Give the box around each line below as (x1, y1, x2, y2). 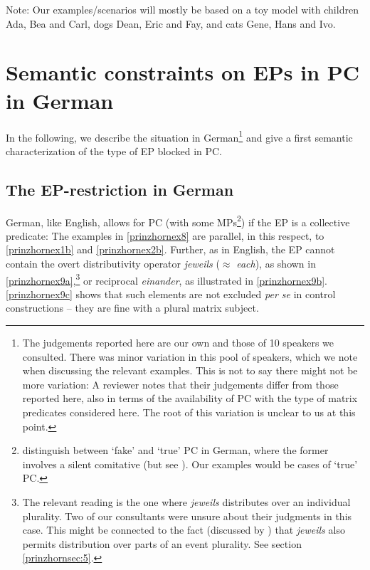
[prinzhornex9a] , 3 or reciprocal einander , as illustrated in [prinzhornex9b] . (6, 270, 327, 287)
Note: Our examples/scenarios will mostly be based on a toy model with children (6, 2, 359, 16)
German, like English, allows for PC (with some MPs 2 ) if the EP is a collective (6, 212, 350, 229)
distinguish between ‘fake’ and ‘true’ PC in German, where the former (22, 443, 329, 458)
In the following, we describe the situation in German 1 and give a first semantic (6, 127, 353, 144)
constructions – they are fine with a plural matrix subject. (6, 300, 259, 315)
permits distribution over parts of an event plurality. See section (22, 536, 302, 551)
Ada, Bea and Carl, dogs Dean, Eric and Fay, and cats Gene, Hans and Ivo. (6, 16, 336, 31)
